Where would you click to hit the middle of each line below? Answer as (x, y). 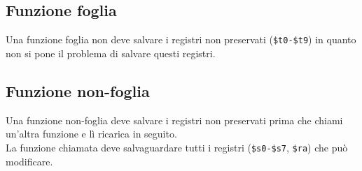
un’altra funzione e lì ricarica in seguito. (91, 134)
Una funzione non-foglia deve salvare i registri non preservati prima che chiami (174, 120)
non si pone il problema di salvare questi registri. (111, 53)
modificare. (29, 161)
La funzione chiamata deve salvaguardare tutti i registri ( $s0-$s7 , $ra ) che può (177, 147)
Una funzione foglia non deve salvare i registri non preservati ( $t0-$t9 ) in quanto (181, 39)
